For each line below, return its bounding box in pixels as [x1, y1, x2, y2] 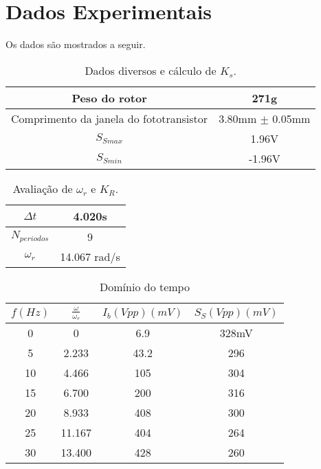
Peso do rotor [71, 89, 147, 106]
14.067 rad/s [60, 248, 120, 264]
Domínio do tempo [100, 278, 190, 295]
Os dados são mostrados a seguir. [5, 37, 146, 52]
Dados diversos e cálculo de [85, 62, 217, 78]
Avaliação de [12, 180, 73, 196]
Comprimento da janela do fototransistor [11, 110, 208, 126]
